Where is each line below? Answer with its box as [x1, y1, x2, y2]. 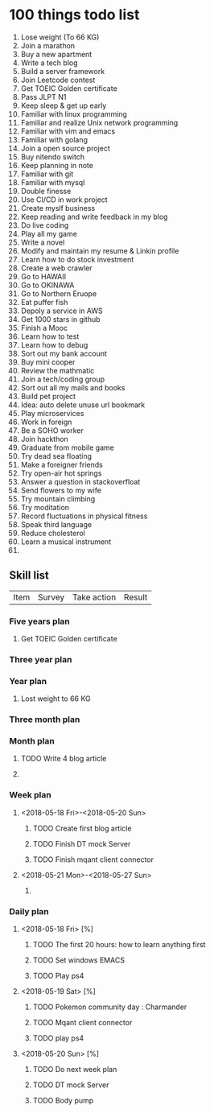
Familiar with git [20, 169, 74, 179]
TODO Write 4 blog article [20, 754, 107, 764]
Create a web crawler [20, 263, 93, 273]
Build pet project [20, 391, 76, 401]
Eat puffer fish [20, 297, 68, 307]
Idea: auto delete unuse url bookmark [20, 400, 146, 410]
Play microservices [20, 408, 84, 418]
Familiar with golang [20, 134, 88, 144]
